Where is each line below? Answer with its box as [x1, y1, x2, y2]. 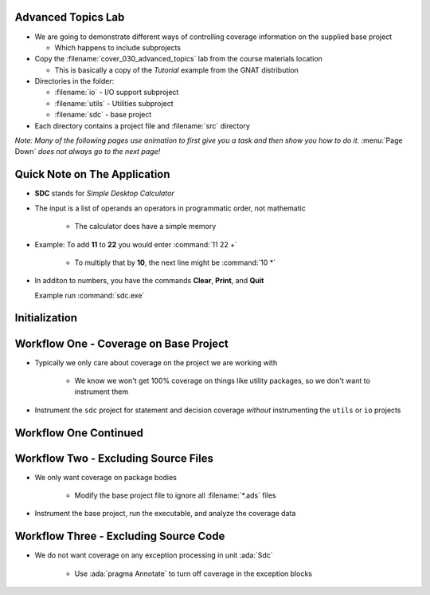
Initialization [14, 311, 78, 325]
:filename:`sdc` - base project [54, 110, 152, 120]
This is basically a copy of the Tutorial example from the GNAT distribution [54, 65, 299, 75]
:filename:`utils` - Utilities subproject [54, 98, 174, 108]
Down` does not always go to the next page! [14, 147, 161, 156]
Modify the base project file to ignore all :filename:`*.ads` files [74, 491, 276, 500]
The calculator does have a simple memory [74, 222, 217, 231]
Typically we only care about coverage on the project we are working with [34, 357, 278, 367]
